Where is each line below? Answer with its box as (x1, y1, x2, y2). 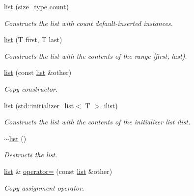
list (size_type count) (4, 1, 69, 11)
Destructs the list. (4, 149, 57, 160)
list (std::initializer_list (4, 100, 74, 110)
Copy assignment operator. (4, 182, 84, 193)
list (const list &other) (4, 67, 72, 77)
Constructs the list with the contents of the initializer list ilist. (4, 117, 191, 127)
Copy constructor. (4, 83, 58, 94)
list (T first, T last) (4, 34, 62, 45)
